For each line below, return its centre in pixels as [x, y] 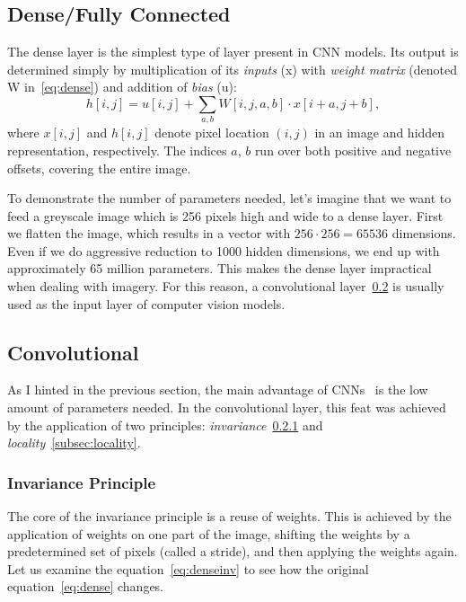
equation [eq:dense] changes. [86, 586]
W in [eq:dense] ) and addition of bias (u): [122, 87]
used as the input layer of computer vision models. [146, 303]
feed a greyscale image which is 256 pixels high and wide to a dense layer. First [225, 215]
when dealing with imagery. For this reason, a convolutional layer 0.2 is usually [226, 286]
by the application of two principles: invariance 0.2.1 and [165, 425]
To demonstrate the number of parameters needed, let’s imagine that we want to [229, 198]
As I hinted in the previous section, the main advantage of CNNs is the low [218, 390]
